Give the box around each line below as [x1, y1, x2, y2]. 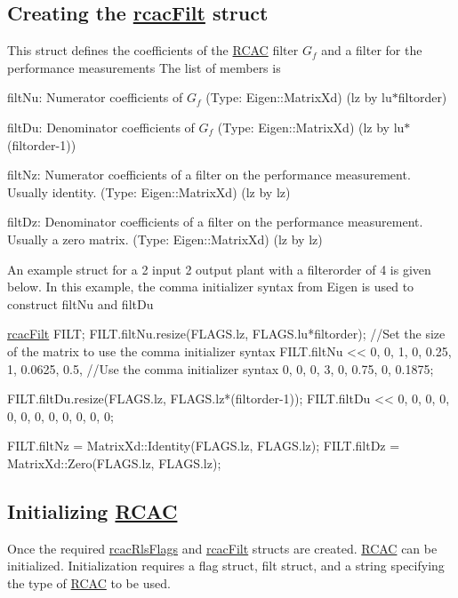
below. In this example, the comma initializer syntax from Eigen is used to [7, 277, 414, 296]
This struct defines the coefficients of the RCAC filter [7, 41, 299, 60]
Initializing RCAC [7, 497, 178, 524]
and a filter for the [321, 41, 422, 60]
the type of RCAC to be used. [7, 573, 171, 592]
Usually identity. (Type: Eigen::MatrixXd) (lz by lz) [7, 182, 291, 201]
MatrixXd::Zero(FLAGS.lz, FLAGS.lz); [7, 453, 221, 472]
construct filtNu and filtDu [7, 294, 154, 313]
